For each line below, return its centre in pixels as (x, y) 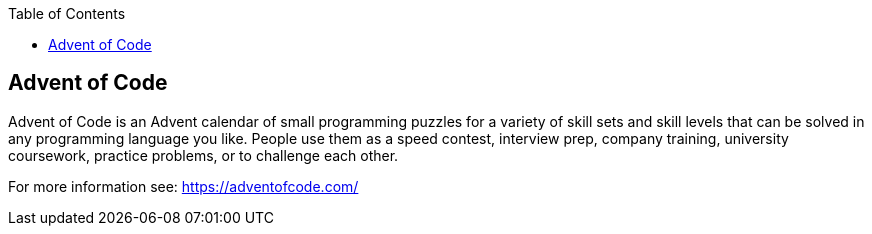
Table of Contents (67, 13)
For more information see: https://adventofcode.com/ (183, 186)
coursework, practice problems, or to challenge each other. (203, 155)
